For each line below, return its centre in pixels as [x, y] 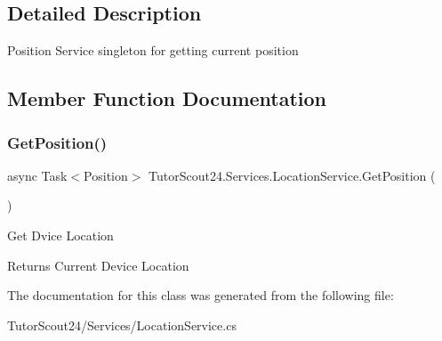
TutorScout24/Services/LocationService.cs [122, 325]
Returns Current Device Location [98, 265]
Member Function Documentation [167, 98]
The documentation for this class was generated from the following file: [201, 295]
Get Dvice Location [60, 235]
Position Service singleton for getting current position [153, 50]
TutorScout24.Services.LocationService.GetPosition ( [292, 175]
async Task [37, 175]
